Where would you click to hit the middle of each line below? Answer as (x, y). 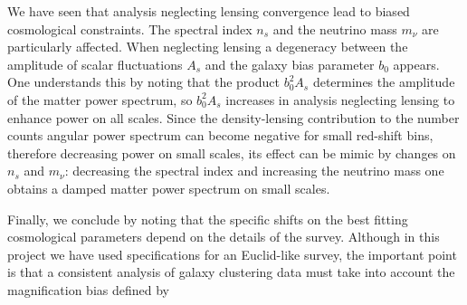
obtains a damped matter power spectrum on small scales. (169, 188)
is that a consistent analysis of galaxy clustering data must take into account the (231, 272)
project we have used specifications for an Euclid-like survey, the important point (232, 254)
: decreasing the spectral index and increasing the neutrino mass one (254, 171)
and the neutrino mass (335, 29)
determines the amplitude (384, 82)
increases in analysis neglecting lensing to (340, 99)
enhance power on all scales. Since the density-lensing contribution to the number (233, 117)
